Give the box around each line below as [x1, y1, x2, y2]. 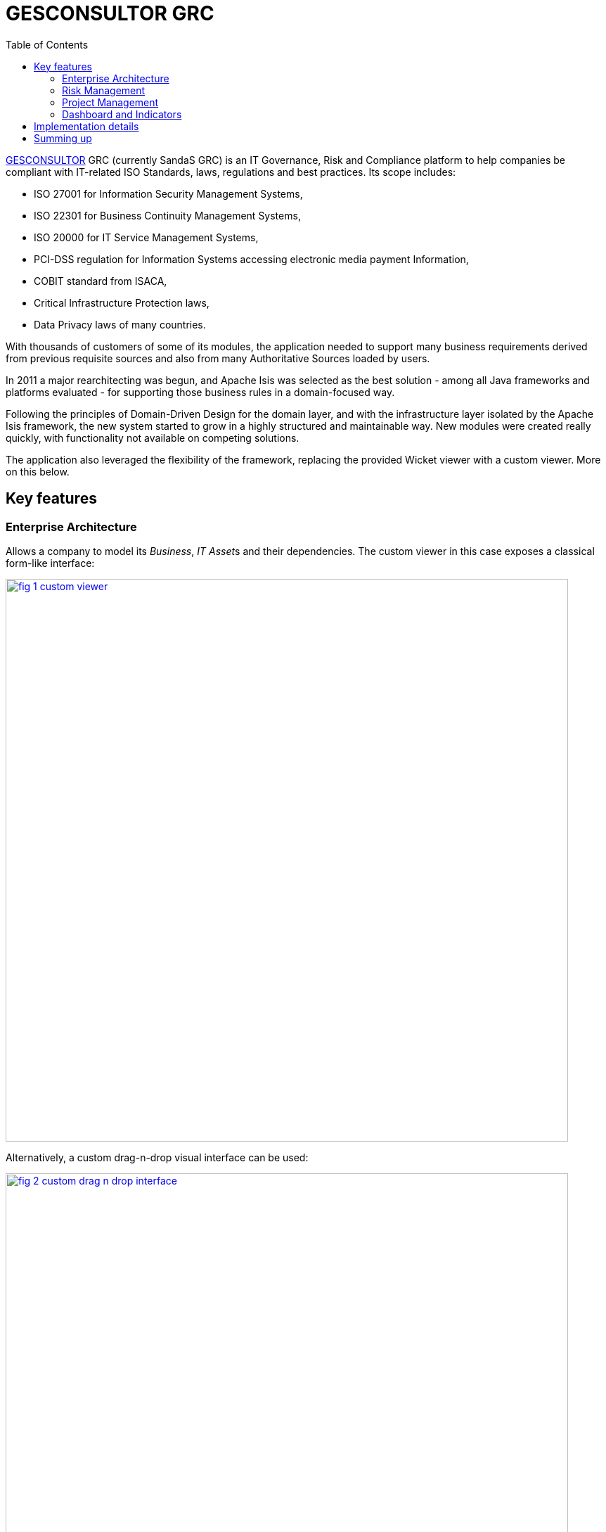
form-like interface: [6, 556, 95, 569]
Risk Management [62, 84, 146, 96]
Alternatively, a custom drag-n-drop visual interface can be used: [6, 1151, 309, 1163]
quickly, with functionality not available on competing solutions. [6, 431, 299, 444]
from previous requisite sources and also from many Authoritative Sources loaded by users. [6, 352, 430, 364]
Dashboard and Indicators [62, 108, 182, 120]
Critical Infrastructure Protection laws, [34, 296, 209, 309]
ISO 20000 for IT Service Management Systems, [34, 231, 259, 243]
